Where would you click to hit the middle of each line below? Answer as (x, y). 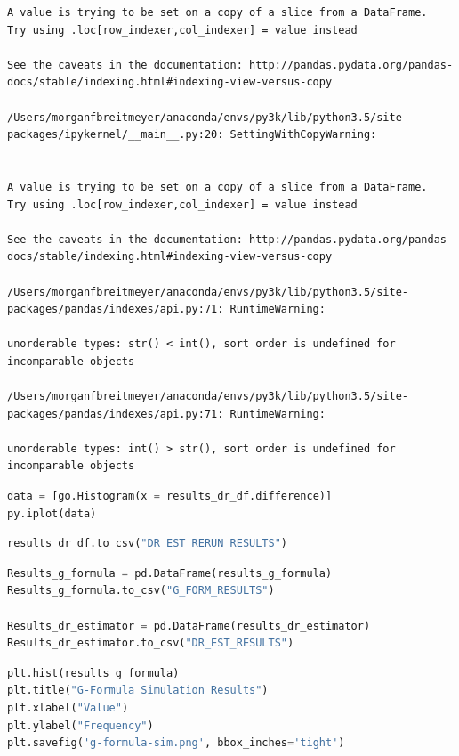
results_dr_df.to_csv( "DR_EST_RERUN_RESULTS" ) (148, 544)
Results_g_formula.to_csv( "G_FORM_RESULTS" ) (141, 591)
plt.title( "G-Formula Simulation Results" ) (138, 691)
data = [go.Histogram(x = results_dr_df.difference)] (170, 496)
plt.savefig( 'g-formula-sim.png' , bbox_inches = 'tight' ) (176, 743)
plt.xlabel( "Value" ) (68, 707)
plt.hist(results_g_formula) (93, 673)
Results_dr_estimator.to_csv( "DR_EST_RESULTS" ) (151, 643)
